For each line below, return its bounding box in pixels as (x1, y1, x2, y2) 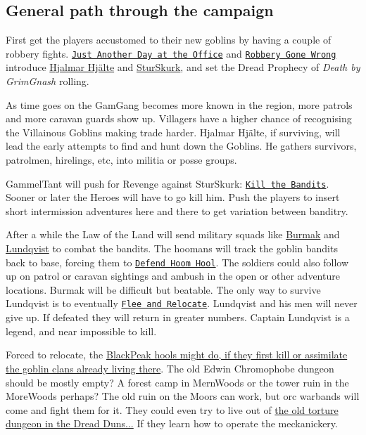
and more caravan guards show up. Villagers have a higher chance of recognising (6, 111, 352, 126)
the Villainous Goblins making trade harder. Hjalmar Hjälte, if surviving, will (6, 124, 341, 139)
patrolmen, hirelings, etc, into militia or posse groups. (6, 152, 237, 167)
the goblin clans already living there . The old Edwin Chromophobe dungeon (6, 361, 334, 375)
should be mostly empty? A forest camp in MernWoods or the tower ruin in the (6, 375, 349, 389)
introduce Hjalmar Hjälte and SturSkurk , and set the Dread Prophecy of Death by (6, 60, 360, 74)
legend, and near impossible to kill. (6, 323, 157, 338)
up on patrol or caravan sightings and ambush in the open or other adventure (6, 268, 340, 283)
